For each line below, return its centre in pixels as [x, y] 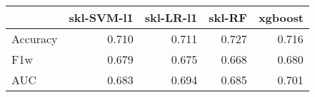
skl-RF [228, 17]
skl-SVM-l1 [101, 17]
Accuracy [35, 39]
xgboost [281, 17]
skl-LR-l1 [171, 17]
